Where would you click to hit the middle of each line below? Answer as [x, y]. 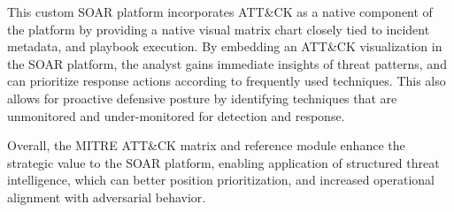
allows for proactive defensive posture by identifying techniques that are [202, 98]
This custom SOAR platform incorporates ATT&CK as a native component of [220, 11]
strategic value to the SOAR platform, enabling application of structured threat [223, 162]
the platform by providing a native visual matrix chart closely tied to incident [219, 29]
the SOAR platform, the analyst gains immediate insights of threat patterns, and [227, 63]
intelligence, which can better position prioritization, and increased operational [221, 180]
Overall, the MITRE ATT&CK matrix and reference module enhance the [206, 145]
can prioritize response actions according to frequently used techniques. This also [227, 81]
